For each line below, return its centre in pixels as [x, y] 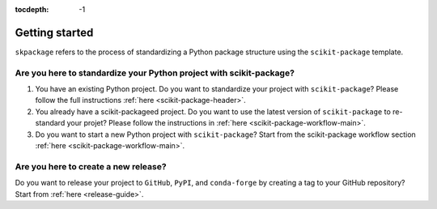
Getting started [54, 32]
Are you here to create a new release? [91, 166]
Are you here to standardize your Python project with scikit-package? [155, 73]
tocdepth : [32, 9]
